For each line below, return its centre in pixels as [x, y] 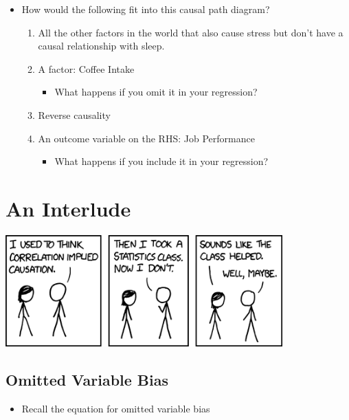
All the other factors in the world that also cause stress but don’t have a [191, 32]
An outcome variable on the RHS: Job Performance [146, 138]
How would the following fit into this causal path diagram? [146, 9]
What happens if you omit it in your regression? [156, 92]
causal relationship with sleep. [101, 46]
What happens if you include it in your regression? [161, 161]
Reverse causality [74, 114]
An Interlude [68, 208]
